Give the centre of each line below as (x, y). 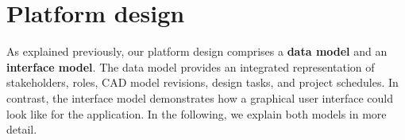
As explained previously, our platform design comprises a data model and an (197, 51)
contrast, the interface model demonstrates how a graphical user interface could (200, 97)
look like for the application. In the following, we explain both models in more (197, 113)
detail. (22, 129)
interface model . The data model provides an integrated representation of (191, 66)
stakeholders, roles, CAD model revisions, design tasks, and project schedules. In (202, 82)
